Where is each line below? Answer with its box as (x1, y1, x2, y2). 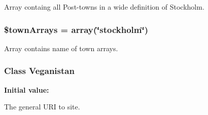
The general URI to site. (4, 101, 80, 112)
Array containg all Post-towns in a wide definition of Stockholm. (4, 2, 204, 12)
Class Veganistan (4, 64, 75, 77)
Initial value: (4, 84, 49, 95)
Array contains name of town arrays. (4, 43, 118, 53)
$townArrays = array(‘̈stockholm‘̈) (4, 23, 148, 35)
